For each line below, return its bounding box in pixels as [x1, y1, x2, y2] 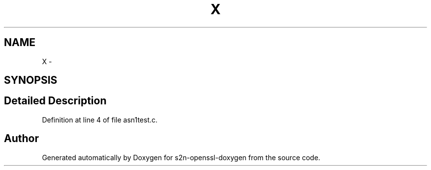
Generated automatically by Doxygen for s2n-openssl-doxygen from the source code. [42, 153, 320, 162]
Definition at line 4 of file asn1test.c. [42, 115, 158, 124]
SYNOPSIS [4, 74, 58, 87]
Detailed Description [4, 95, 107, 107]
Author [4, 132, 39, 145]
